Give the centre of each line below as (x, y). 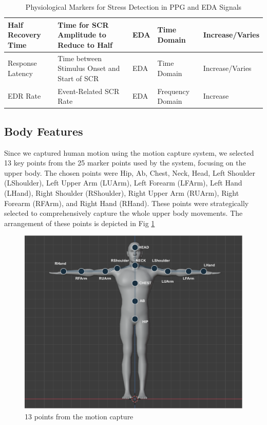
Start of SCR (78, 78)
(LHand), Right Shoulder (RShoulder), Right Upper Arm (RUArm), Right (122, 192)
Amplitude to (82, 35)
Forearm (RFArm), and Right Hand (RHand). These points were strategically (127, 203)
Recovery (24, 35)
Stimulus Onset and (89, 68)
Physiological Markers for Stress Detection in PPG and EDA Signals (133, 7)
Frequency (174, 91)
